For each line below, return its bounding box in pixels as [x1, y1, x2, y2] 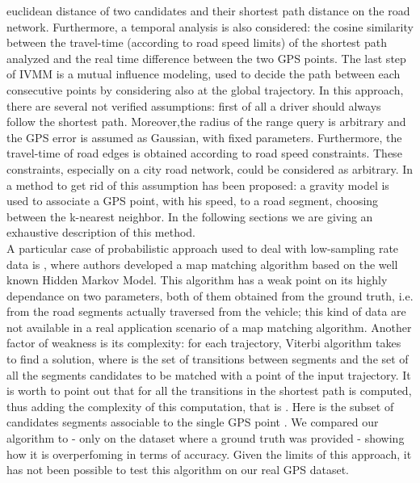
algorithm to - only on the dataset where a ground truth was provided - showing [6, 430, 405, 447]
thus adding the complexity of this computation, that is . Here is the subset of [6, 397, 394, 414]
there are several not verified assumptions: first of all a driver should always [6, 97, 381, 114]
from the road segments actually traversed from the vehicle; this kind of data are [6, 303, 406, 320]
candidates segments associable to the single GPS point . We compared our [6, 414, 379, 430]
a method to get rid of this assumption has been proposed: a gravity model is [6, 176, 389, 193]
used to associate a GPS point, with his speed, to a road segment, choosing [6, 192, 379, 209]
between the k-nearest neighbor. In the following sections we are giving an [6, 208, 373, 225]
